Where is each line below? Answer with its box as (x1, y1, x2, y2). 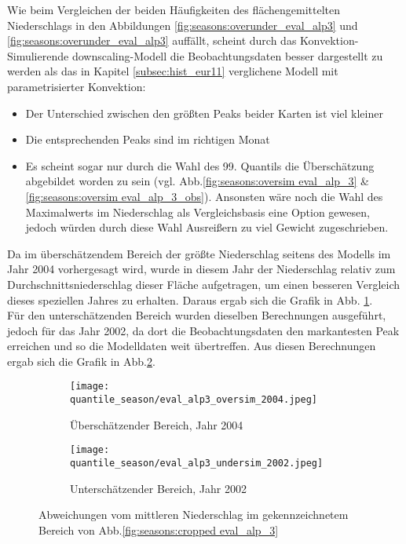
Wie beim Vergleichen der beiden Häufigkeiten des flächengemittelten (7, 2, 341, 17)
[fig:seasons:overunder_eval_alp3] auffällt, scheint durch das (7, 32, 297, 49)
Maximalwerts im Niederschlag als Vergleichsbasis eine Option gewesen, (25, 203, 370, 220)
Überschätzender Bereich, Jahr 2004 (70, 416, 243, 433)
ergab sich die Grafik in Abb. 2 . (7, 352, 155, 369)
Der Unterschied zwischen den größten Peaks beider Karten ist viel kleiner (25, 104, 383, 121)
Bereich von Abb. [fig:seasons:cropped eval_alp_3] (38, 521, 279, 538)
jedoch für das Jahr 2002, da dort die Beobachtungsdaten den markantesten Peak (7, 322, 400, 338)
